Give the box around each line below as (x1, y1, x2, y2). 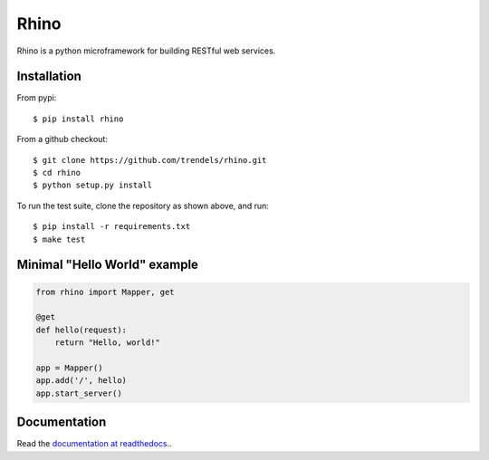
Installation (16, 69, 81, 84)
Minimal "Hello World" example (16, 257, 199, 273)
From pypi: (16, 92, 57, 103)
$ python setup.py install (33, 180, 153, 190)
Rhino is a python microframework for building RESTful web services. (16, 45, 276, 56)
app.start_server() (35, 388, 122, 398)
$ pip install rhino (33, 113, 124, 124)
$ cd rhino (33, 168, 81, 178)
